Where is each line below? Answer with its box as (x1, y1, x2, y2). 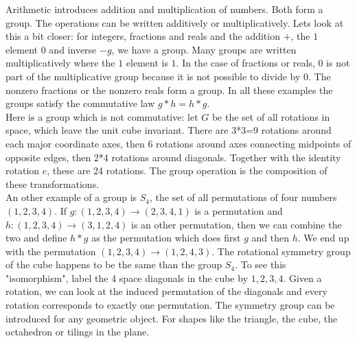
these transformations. (5, 176, 100, 191)
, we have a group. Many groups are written (111, 42, 297, 56)
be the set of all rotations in (211, 109, 330, 123)
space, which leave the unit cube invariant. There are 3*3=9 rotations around (5, 123, 332, 137)
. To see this (235, 257, 286, 272)
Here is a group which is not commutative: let (5, 109, 198, 123)
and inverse (49, 42, 97, 56)
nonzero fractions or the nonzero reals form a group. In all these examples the (5, 82, 333, 97)
